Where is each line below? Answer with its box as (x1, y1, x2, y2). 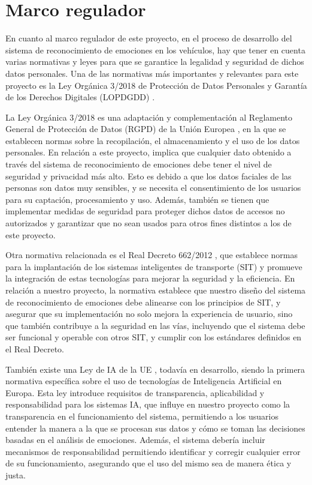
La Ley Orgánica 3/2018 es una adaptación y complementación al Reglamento (5, 110, 292, 123)
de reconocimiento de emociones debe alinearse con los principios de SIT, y (5, 295, 281, 308)
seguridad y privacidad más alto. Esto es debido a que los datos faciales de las (5, 169, 292, 182)
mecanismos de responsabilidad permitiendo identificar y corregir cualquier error (5, 445, 301, 457)
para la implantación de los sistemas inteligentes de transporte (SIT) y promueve (5, 260, 302, 273)
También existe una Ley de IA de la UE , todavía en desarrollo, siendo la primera (5, 363, 305, 375)
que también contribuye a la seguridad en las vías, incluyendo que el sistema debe (5, 319, 305, 331)
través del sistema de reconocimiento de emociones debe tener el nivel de (5, 158, 272, 170)
